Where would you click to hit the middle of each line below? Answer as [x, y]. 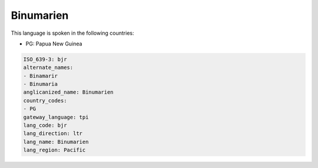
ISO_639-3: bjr [45, 59]
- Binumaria [41, 84]
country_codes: [45, 101]
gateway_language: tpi [56, 117]
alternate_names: [48, 67]
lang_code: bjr [45, 126]
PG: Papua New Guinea [54, 44]
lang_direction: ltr [53, 134]
